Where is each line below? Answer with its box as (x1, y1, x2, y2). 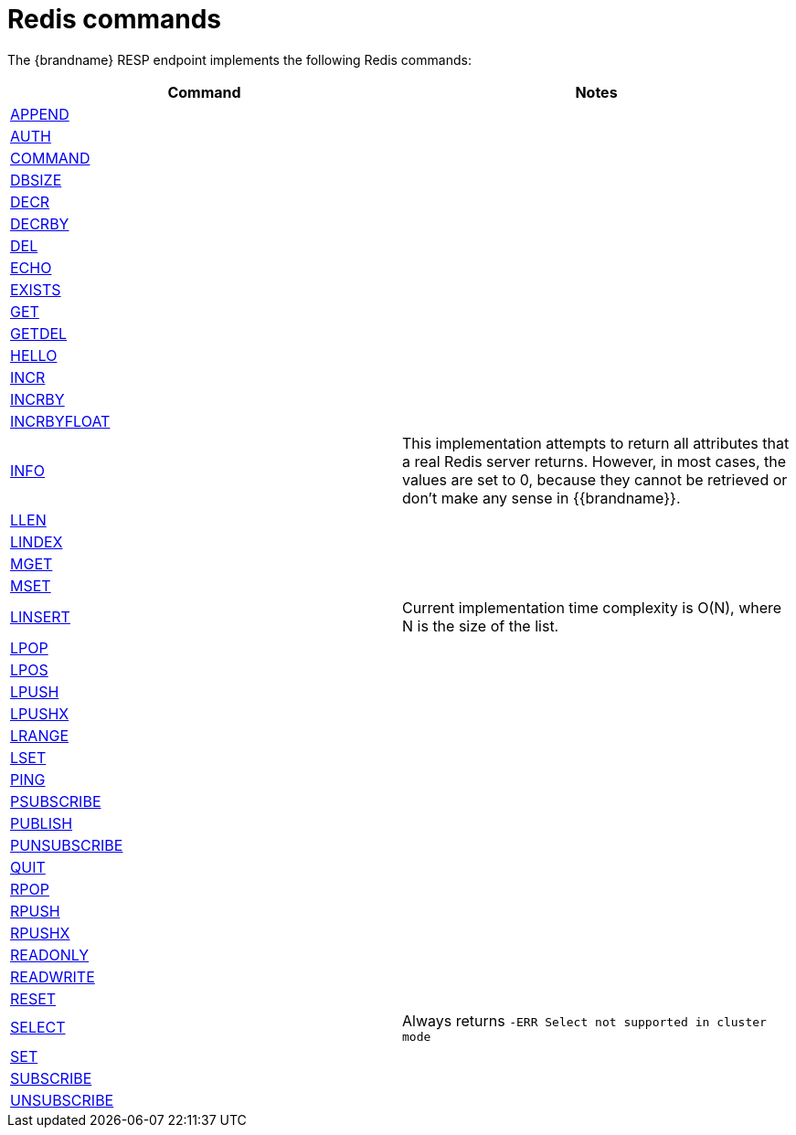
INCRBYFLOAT (10, 411, 111, 430)
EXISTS (10, 280, 61, 299)
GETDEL (10, 324, 68, 343)
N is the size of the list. (402, 616, 559, 635)
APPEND (10, 104, 69, 123)
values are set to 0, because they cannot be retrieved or (402, 470, 788, 489)
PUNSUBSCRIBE (10, 835, 123, 854)
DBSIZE (10, 170, 62, 189)
